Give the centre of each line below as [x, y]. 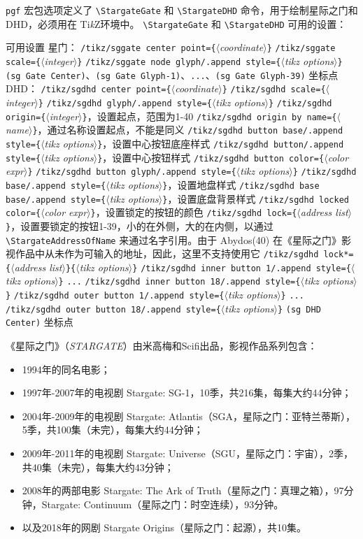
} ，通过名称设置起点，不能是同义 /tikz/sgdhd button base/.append [188, 130]
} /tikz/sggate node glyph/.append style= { [179, 62]
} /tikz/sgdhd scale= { [274, 90]
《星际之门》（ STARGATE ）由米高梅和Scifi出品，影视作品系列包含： [162, 346]
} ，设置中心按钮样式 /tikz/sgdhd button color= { [211, 157]
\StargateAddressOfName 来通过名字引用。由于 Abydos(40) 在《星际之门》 [173, 239]
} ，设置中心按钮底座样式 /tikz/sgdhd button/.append [221, 143]
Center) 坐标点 [40, 322]
